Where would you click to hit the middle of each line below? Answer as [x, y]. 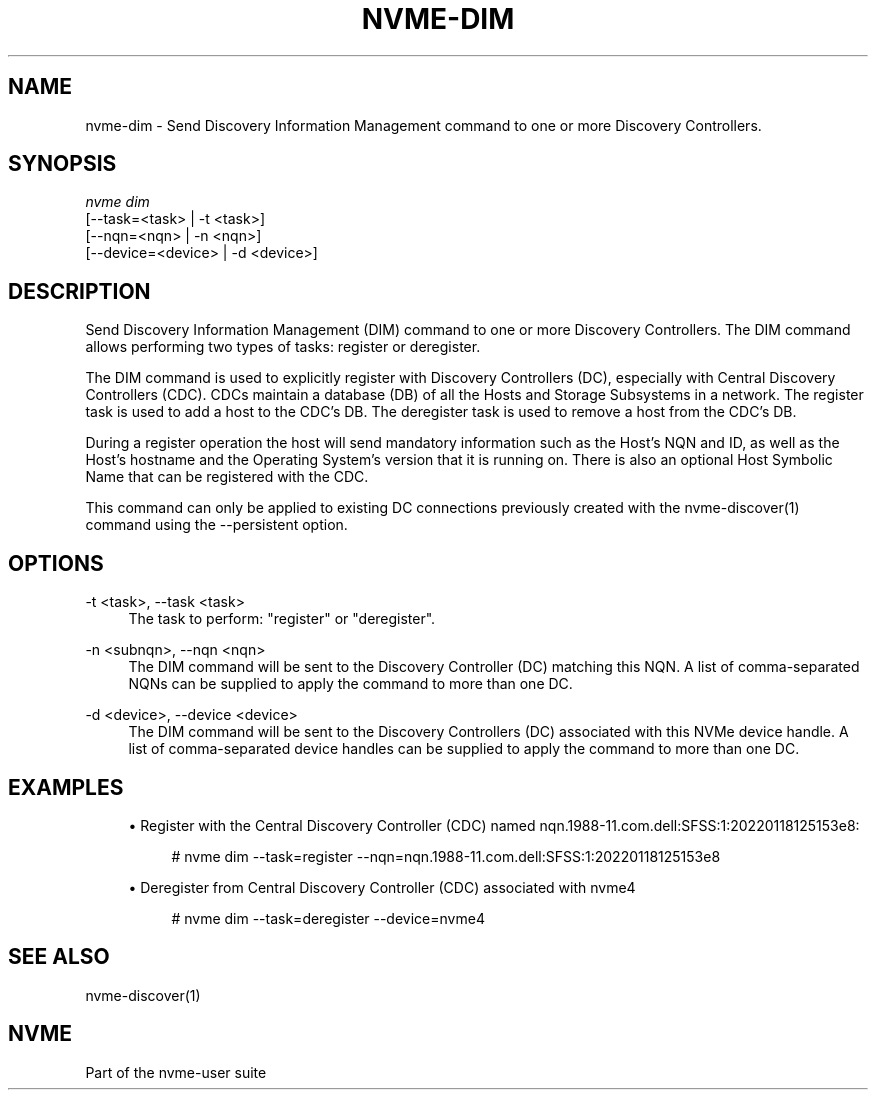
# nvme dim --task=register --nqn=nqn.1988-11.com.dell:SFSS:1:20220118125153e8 [446, 856]
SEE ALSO [59, 957]
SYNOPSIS [62, 164]
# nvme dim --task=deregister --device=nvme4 [328, 918]
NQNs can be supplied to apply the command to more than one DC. [350, 684]
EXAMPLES [66, 787]
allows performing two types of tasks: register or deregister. [283, 347]
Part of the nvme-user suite [176, 1072]
